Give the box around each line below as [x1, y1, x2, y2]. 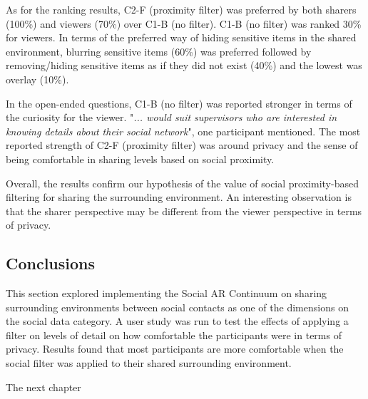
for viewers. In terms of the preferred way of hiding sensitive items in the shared [6, 30, 357, 45]
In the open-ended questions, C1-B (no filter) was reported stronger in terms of [6, 95, 352, 110]
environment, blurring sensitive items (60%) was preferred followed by [6, 43, 312, 58]
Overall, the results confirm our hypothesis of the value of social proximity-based [6, 175, 359, 190]
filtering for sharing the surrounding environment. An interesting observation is [6, 190, 352, 204]
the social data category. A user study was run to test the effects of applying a [6, 313, 349, 328]
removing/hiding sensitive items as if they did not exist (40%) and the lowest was [6, 58, 362, 73]
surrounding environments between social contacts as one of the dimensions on [6, 299, 349, 314]
